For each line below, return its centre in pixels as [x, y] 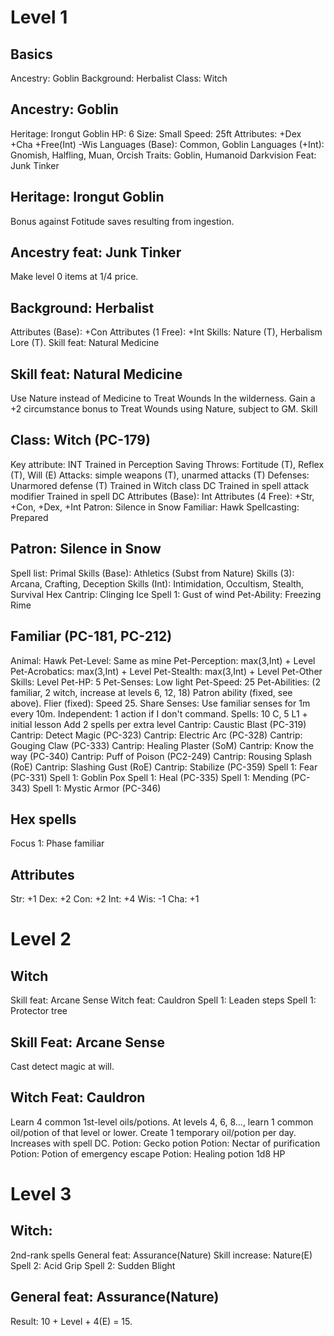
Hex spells [43, 819]
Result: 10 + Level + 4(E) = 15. [71, 1321]
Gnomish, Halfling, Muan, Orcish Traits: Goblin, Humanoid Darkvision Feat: [163, 155]
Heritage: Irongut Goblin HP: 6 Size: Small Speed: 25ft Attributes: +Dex [156, 133]
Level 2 [41, 939]
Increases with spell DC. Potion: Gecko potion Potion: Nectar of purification [165, 1143]
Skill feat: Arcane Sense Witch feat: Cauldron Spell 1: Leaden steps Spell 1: [163, 1000]
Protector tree [39, 1011]
